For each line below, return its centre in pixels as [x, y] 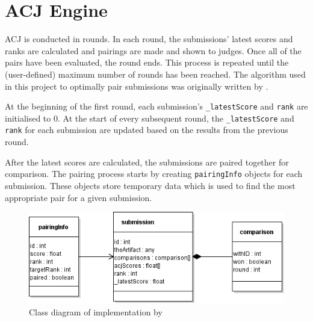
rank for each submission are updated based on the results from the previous [147, 130]
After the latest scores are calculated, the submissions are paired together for [147, 162]
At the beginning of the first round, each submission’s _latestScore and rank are [156, 106]
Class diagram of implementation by [96, 311]
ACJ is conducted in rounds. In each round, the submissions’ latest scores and [149, 39]
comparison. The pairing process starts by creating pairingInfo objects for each [154, 174]
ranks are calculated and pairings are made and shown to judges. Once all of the [153, 50]
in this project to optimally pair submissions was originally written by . [137, 86]
